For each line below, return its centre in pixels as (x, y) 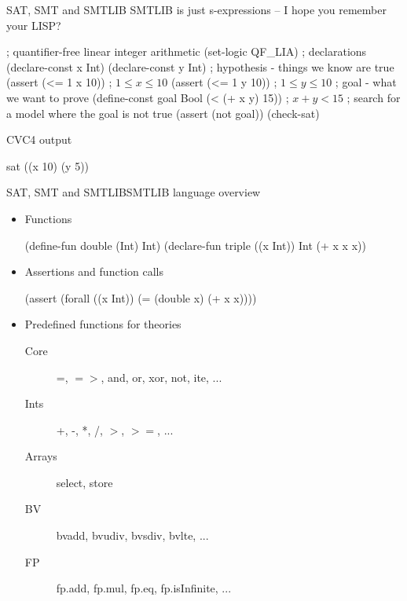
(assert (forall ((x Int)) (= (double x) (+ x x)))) (141, 297)
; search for (374, 97)
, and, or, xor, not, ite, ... (161, 377)
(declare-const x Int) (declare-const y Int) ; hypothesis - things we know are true (200, 66)
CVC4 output (39, 139)
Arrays (41, 456)
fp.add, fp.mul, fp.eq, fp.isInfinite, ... (144, 588)
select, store (84, 482)
